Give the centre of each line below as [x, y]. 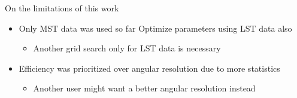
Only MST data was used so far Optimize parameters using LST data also [155, 28]
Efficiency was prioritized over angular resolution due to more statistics [149, 68]
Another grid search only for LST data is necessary [127, 48]
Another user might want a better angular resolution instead [144, 88]
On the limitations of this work [62, 8]
